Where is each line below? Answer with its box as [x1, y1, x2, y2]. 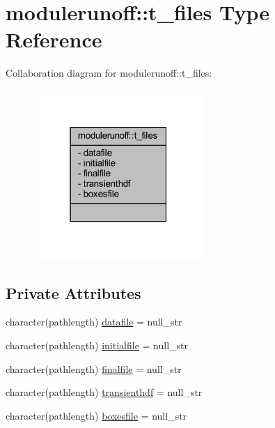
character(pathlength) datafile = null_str [6, 314, 182, 329]
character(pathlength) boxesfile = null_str [6, 408, 187, 422]
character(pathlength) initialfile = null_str [6, 338, 188, 353]
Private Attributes [6, 282, 141, 303]
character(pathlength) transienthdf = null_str [6, 385, 203, 399]
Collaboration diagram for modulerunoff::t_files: [6, 66, 212, 80]
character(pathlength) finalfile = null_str [6, 361, 182, 376]
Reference [6, 25, 102, 54]
